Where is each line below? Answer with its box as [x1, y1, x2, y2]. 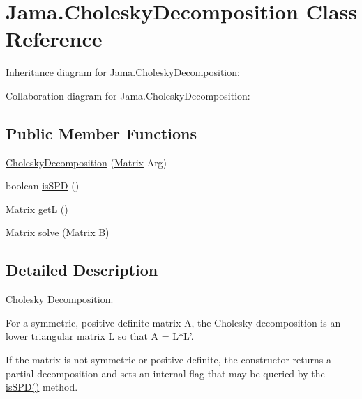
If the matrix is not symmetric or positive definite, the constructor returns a [6, 352, 331, 367]
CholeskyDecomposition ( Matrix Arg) [6, 155, 167, 169]
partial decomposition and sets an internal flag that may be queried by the [6, 366, 325, 380]
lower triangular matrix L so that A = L [6, 329, 179, 343]
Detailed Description [6, 259, 158, 281]
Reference [6, 24, 103, 53]
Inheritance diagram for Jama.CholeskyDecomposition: [6, 65, 240, 79]
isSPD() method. [6, 380, 78, 394]
